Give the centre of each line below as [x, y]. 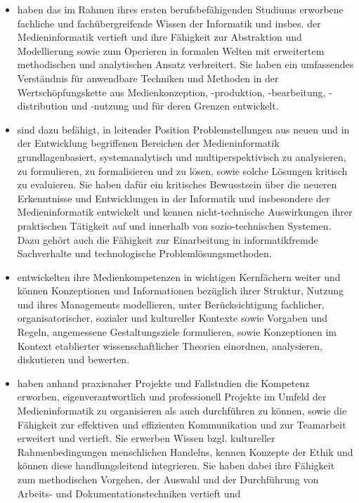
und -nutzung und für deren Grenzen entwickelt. [175, 106]
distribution [43, 106]
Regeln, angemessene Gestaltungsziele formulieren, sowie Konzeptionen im [177, 332]
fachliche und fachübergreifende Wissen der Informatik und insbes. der [169, 23]
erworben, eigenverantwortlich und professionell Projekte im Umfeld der [172, 397]
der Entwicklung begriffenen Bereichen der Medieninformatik [148, 143]
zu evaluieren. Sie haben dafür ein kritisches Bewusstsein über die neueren [177, 184]
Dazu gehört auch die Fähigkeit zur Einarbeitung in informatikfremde [168, 239]
